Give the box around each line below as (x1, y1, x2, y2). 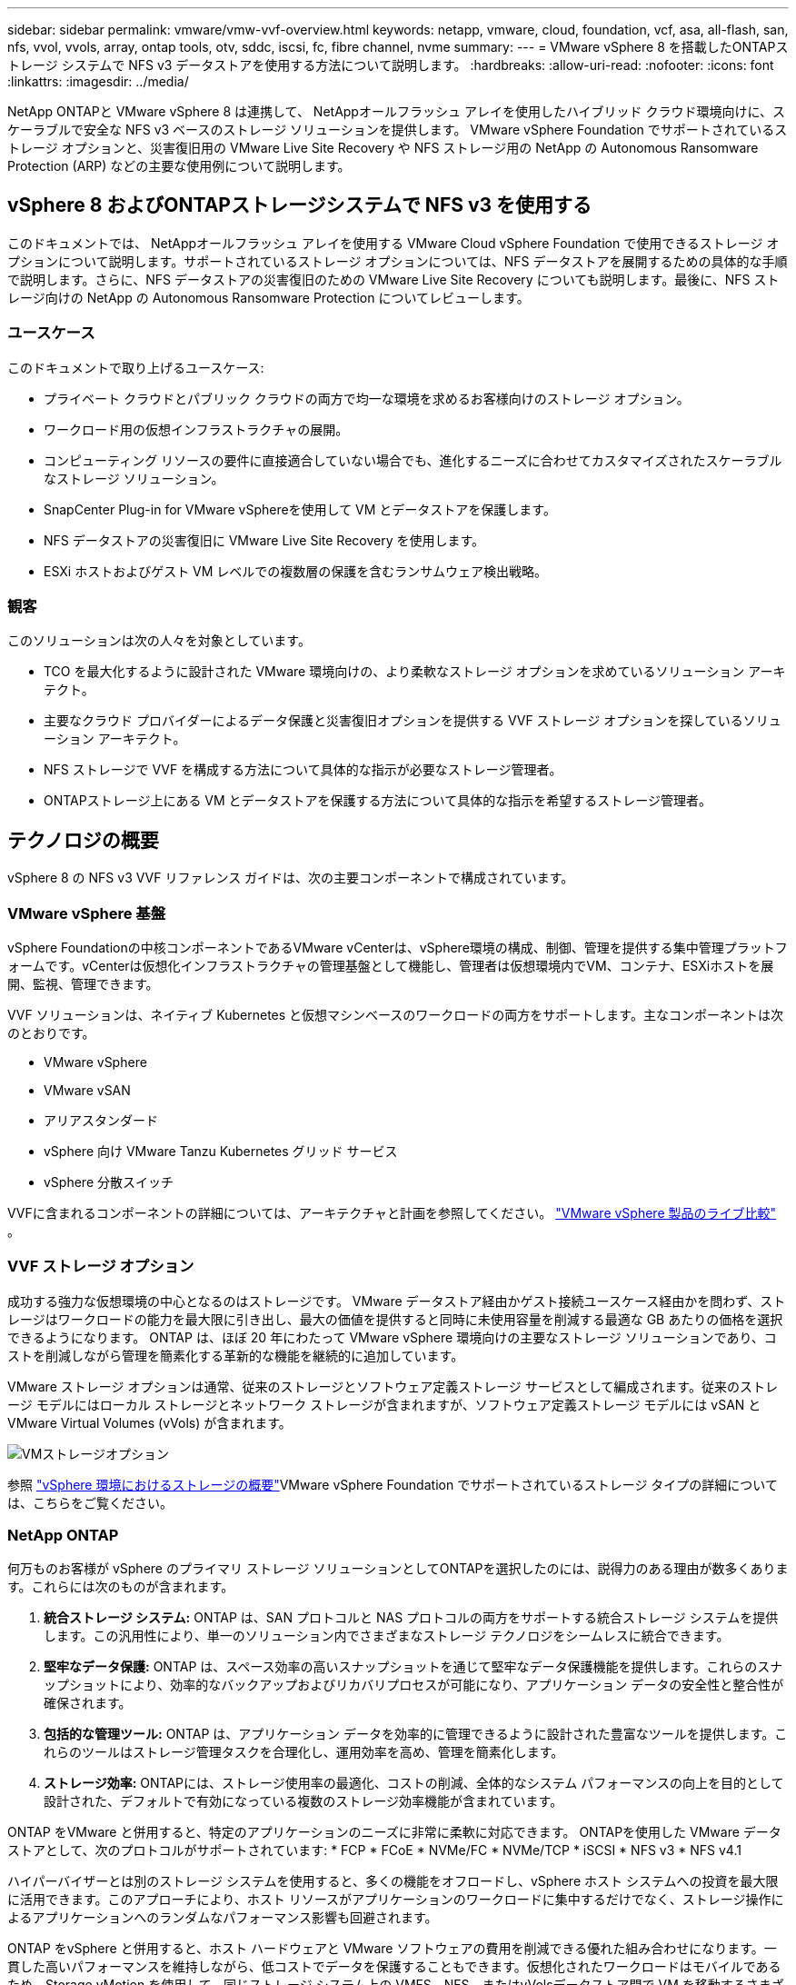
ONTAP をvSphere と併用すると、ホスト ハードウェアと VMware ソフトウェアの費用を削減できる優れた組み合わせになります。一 (7, 1940, 777, 1957)
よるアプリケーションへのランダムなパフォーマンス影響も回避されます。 (7, 1910, 438, 1926)
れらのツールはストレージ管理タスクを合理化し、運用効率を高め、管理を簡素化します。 (44, 1744, 564, 1761)
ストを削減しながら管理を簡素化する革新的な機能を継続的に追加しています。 (7, 1347, 464, 1363)
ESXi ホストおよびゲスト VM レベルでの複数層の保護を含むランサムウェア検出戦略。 (44, 563, 548, 579)
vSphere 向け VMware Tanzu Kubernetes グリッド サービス (44, 1142, 398, 1159)
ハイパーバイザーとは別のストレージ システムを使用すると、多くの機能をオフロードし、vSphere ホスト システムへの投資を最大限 (7, 1873, 779, 1890)
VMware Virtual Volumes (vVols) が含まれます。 (7, 1414, 292, 1431)
